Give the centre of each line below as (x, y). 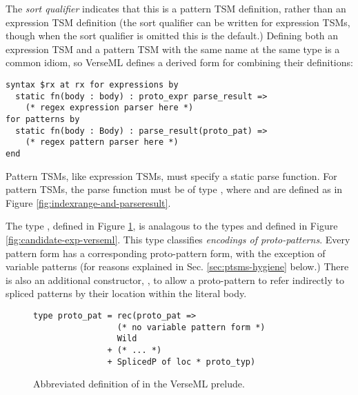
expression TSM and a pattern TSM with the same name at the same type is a (173, 49)
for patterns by (43, 119)
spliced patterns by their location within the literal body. (126, 293)
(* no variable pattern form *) (191, 327)
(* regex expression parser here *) (109, 108)
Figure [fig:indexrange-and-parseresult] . (88, 202)
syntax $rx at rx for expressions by (92, 84)
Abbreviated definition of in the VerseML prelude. (139, 384)
